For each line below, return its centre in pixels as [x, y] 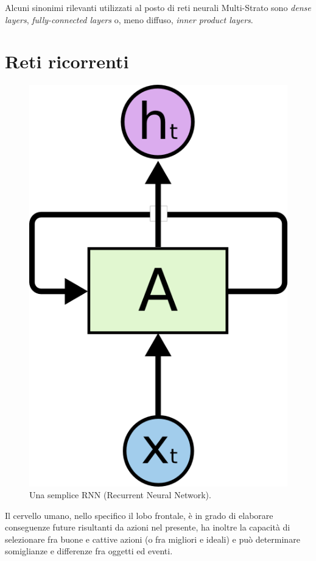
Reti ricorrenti [67, 61]
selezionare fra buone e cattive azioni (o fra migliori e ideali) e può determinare [153, 539]
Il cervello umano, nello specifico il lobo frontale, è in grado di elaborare [139, 515]
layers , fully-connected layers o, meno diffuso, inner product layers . [129, 19]
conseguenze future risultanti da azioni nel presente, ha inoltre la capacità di [148, 527]
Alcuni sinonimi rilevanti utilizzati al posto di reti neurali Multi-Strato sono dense [158, 7]
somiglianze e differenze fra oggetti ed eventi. [89, 551]
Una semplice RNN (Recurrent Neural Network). [120, 495]
